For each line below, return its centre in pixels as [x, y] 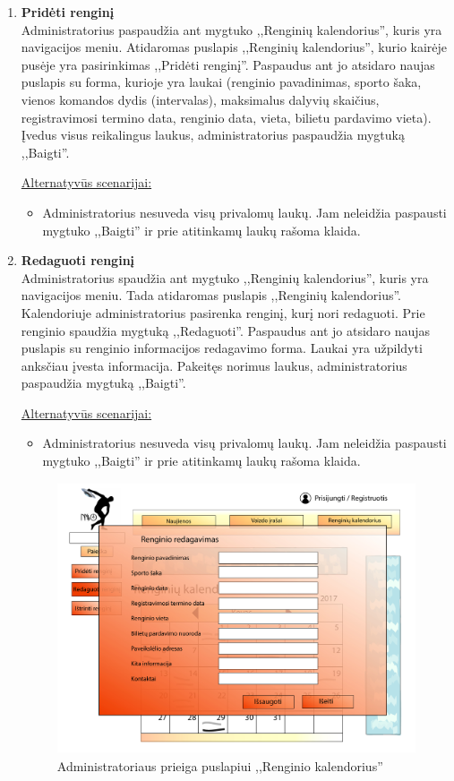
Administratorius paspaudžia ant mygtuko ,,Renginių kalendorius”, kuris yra [231, 29]
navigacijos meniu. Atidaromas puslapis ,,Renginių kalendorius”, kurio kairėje [234, 47]
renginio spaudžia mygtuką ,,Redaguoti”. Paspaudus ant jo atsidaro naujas [226, 330]
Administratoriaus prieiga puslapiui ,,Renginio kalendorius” [220, 765]
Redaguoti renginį [78, 260]
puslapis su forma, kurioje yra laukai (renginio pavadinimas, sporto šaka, [221, 82]
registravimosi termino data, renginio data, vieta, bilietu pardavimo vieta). [226, 117]
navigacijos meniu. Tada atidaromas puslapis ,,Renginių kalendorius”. [211, 295]
